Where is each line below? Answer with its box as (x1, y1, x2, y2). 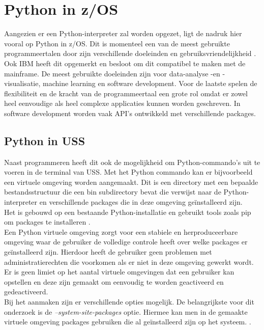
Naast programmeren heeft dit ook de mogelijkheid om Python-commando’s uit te (4, 156, 260, 167)
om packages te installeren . (4, 216, 91, 227)
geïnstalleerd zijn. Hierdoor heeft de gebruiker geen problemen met (4, 246, 212, 257)
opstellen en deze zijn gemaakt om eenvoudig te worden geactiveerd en (4, 276, 224, 287)
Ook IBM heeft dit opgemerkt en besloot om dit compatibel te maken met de (4, 58, 246, 68)
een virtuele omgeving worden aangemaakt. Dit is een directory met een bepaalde (4, 176, 258, 187)
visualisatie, (4, 78, 41, 89)
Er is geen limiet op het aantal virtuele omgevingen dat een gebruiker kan (4, 266, 234, 277)
